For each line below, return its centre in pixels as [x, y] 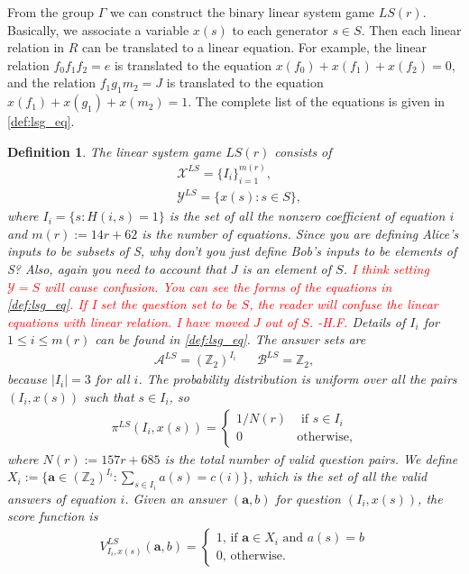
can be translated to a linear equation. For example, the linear [254, 47]
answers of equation [62, 498]
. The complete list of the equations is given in [317, 101]
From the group [51, 12]
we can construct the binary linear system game [242, 12]
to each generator [280, 29]
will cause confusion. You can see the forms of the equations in [218, 286]
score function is [53, 516]
